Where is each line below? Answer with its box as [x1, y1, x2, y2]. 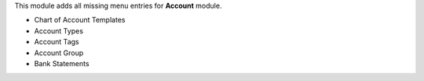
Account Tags [34, 37, 79, 47]
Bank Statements [34, 58, 90, 68]
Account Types [34, 26, 84, 35]
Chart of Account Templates [34, 16, 126, 25]
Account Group [34, 48, 84, 58]
